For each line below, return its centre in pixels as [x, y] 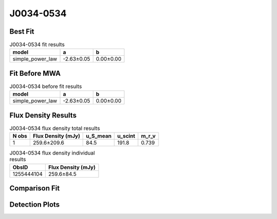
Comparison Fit [35, 189]
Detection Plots [35, 205]
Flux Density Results [43, 115]
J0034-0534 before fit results [46, 86]
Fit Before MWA [35, 73]
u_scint [126, 136]
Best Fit [22, 31]
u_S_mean [99, 136]
